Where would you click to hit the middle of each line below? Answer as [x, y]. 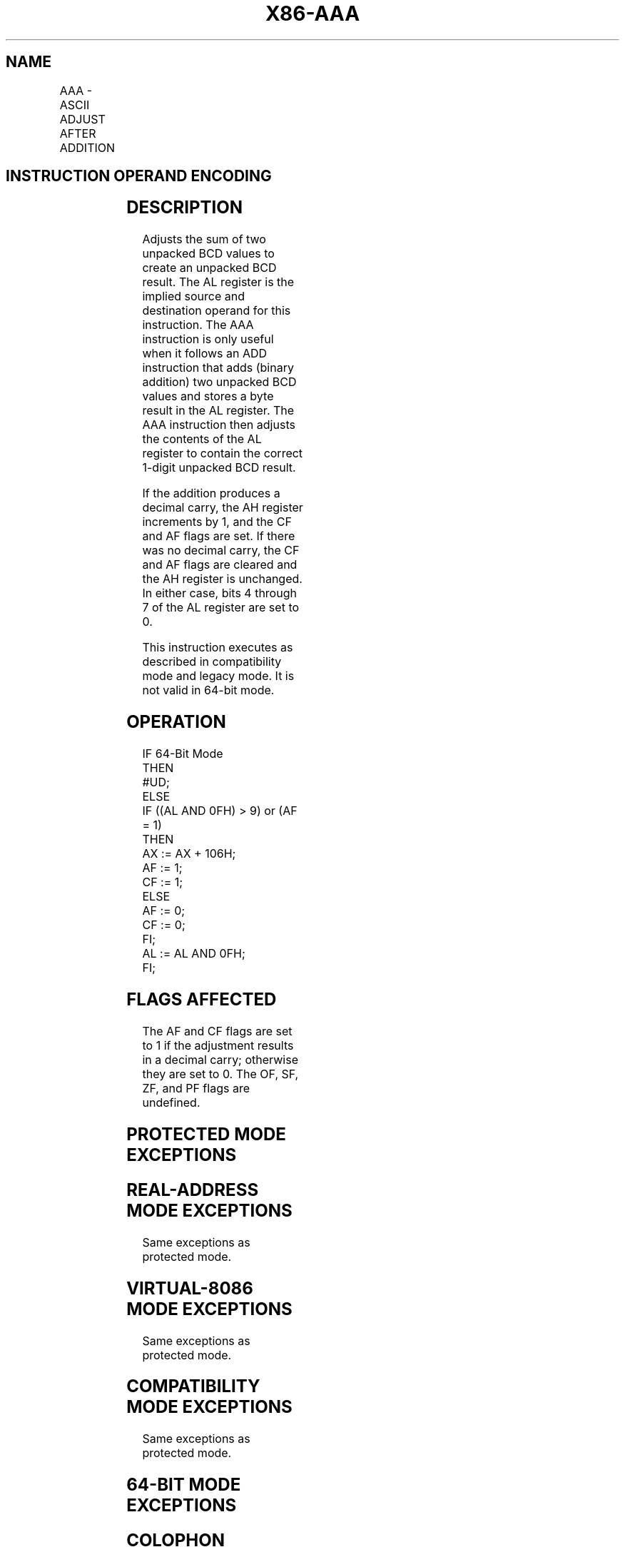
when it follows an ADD [205, 354]
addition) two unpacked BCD [219, 382]
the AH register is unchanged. [222, 579]
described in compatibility [212, 662]
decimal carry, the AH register [223, 508]
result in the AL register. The [218, 411]
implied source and [193, 296]
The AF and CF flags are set [217, 1031]
